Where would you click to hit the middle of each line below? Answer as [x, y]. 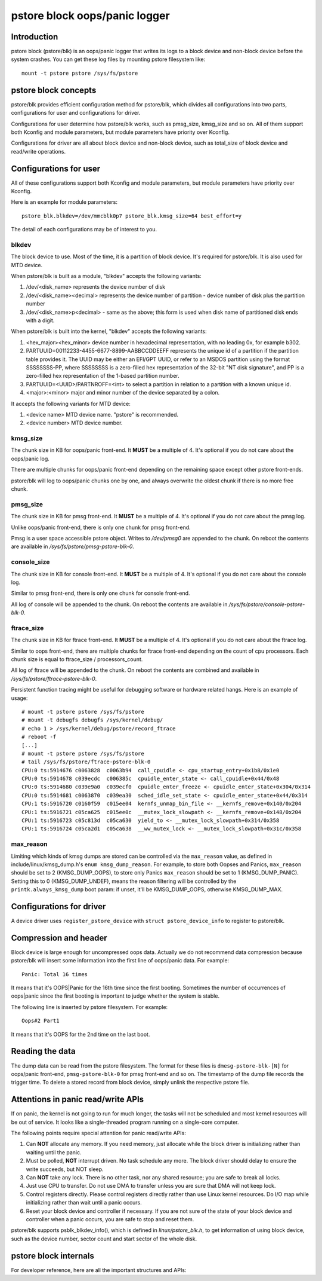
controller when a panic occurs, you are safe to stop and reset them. [110, 1219]
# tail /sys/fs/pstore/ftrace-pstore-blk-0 [86, 762]
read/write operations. [38, 151]
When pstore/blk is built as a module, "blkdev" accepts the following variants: [106, 276]
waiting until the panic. [54, 1152]
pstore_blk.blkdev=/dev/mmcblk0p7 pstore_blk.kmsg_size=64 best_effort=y [132, 216]
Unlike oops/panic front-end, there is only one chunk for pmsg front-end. [101, 527]
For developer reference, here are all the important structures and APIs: [99, 1270]
